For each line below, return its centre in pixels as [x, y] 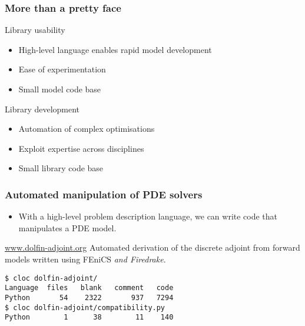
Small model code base [60, 89]
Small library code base [61, 168]
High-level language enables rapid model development [115, 49]
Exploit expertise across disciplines [81, 148]
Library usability [35, 30]
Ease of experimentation [62, 69]
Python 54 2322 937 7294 [89, 297]
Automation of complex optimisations [87, 129]
